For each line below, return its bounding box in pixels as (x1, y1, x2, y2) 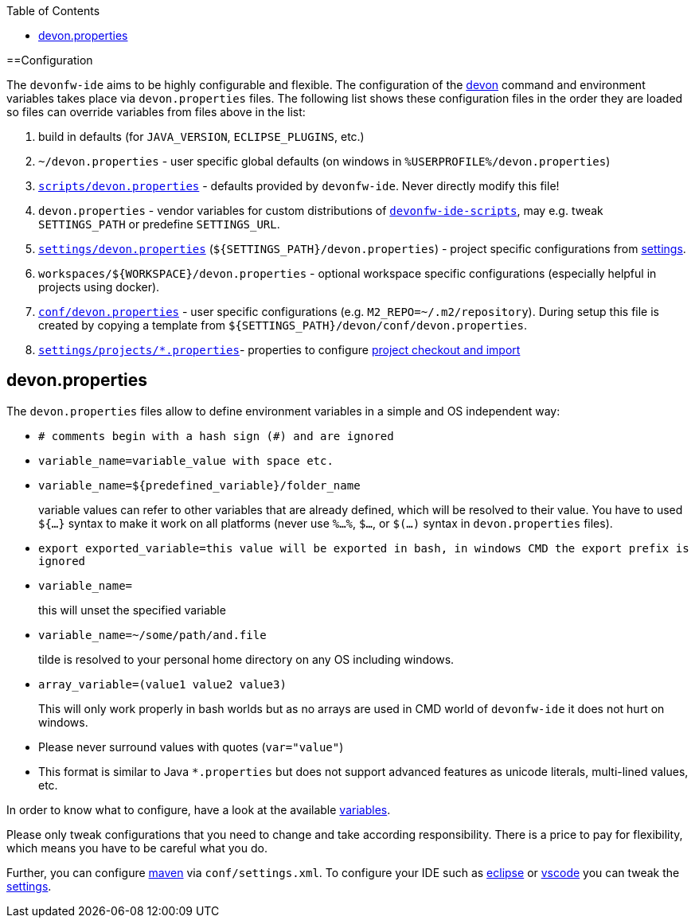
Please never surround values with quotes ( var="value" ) (38, 739, 344, 754)
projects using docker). (38, 280, 160, 294)
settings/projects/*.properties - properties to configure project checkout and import (38, 343, 521, 357)
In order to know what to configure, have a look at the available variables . (6, 802, 391, 817)
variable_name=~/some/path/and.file (38, 628, 267, 641)
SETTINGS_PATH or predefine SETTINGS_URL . (38, 217, 280, 231)
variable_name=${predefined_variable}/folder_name (38, 478, 361, 492)
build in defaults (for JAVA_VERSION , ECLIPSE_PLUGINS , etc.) (38, 130, 365, 143)
